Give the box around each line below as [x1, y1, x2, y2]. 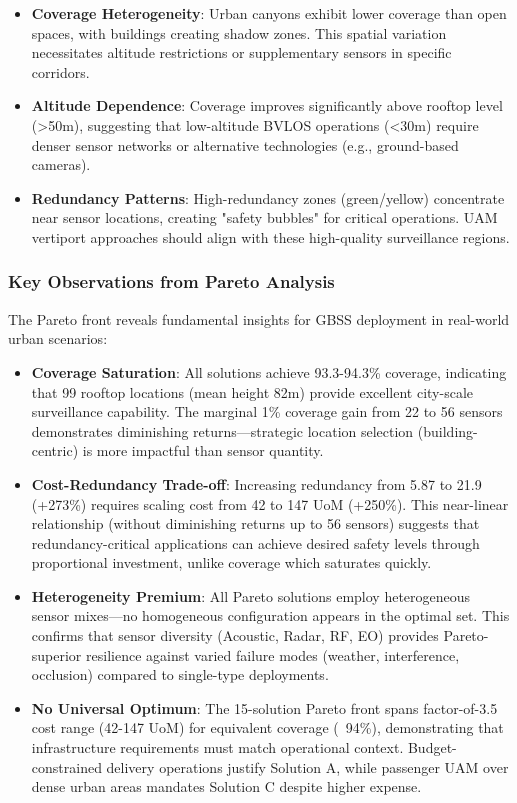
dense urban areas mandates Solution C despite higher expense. [31, 776, 422, 797]
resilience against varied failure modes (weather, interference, [86, 644, 460, 665]
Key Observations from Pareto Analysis [8, 269, 335, 294]
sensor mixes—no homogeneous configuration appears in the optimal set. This [31, 605, 510, 626]
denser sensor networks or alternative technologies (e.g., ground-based [31, 134, 459, 155]
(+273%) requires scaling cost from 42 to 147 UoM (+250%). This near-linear [31, 493, 509, 514]
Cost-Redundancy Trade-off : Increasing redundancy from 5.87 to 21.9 [31, 473, 482, 494]
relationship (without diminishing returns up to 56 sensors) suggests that [31, 513, 480, 534]
